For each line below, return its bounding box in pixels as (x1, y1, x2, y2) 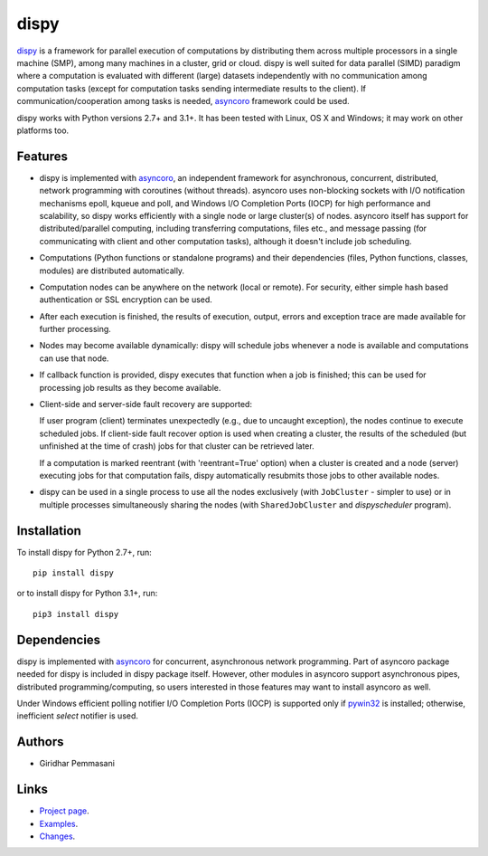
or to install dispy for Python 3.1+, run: (16, 588, 158, 599)
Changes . (39, 831, 76, 842)
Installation (16, 523, 81, 538)
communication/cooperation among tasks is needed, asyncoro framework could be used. (16, 96, 350, 107)
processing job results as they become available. (39, 382, 221, 393)
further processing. (39, 324, 112, 335)
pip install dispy (33, 568, 115, 578)
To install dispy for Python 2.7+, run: (16, 547, 153, 557)
